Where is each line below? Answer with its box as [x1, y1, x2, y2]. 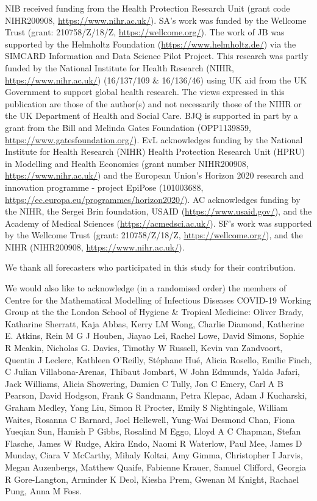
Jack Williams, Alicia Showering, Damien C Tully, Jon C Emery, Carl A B [5, 377, 283, 389]
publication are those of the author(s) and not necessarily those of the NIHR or [5, 97, 302, 110]
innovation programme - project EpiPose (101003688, [5, 180, 204, 193]
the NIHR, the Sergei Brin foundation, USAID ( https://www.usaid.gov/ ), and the [5, 205, 312, 218]
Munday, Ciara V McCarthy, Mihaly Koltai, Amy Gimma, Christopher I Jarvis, [5, 449, 303, 461]
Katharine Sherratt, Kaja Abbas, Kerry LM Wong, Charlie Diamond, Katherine [5, 317, 304, 330]
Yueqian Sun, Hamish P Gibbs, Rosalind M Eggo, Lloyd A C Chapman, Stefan [5, 425, 301, 438]
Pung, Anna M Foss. [5, 485, 82, 497]
